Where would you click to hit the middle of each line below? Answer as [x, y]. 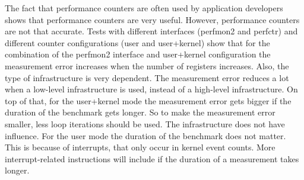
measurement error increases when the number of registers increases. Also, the [147, 65]
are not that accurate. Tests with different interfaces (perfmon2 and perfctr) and [151, 31]
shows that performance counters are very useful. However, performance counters [152, 19]
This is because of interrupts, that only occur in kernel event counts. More [140, 147]
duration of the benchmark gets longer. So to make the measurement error [140, 112]
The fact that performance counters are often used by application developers [144, 8]
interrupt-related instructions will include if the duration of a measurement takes [152, 158]
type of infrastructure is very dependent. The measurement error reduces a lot [147, 77]
